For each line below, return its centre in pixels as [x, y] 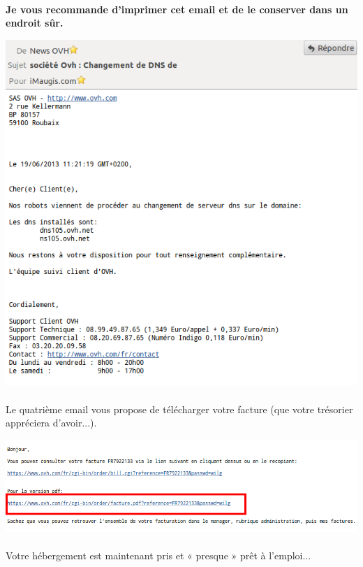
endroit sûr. [35, 23]
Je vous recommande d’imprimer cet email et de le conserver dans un [177, 9]
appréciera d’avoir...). [51, 423]
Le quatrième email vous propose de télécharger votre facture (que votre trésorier [179, 409]
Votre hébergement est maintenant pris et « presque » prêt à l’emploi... [158, 555]
